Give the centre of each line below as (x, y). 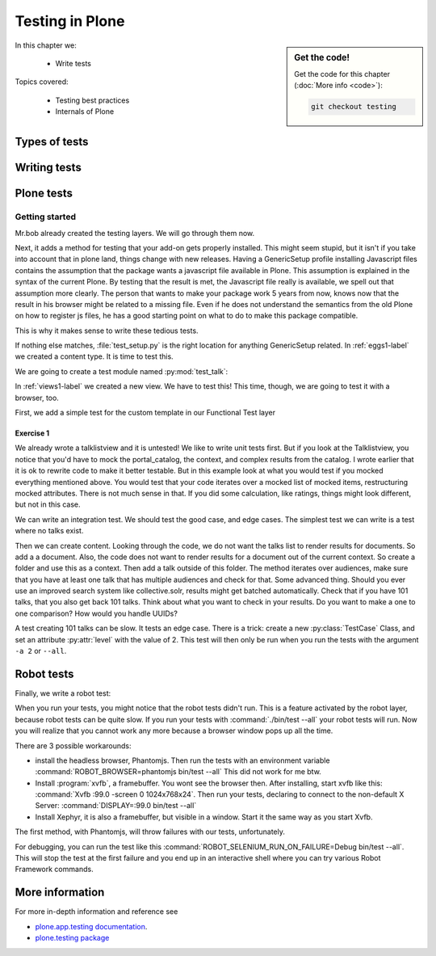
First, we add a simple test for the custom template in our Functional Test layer (145, 413)
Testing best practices (92, 100)
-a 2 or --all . (41, 651)
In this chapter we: (46, 45)
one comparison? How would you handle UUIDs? (96, 613)
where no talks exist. (49, 531)
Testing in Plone (70, 21)
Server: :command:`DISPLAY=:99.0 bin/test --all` (116, 806)
